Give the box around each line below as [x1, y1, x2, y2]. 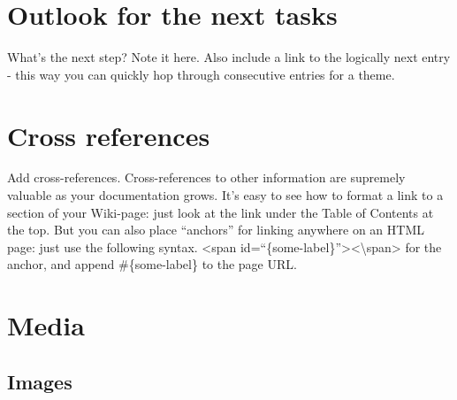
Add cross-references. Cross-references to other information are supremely [7, 168, 406, 187]
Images [7, 367, 72, 395]
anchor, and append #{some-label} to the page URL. [7, 255, 297, 273]
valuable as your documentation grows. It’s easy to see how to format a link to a [7, 186, 444, 204]
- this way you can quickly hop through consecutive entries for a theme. [7, 65, 395, 83]
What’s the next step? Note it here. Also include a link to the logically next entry [7, 48, 451, 66]
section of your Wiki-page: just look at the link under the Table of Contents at [7, 203, 434, 221]
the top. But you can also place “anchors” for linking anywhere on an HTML [7, 220, 424, 239]
